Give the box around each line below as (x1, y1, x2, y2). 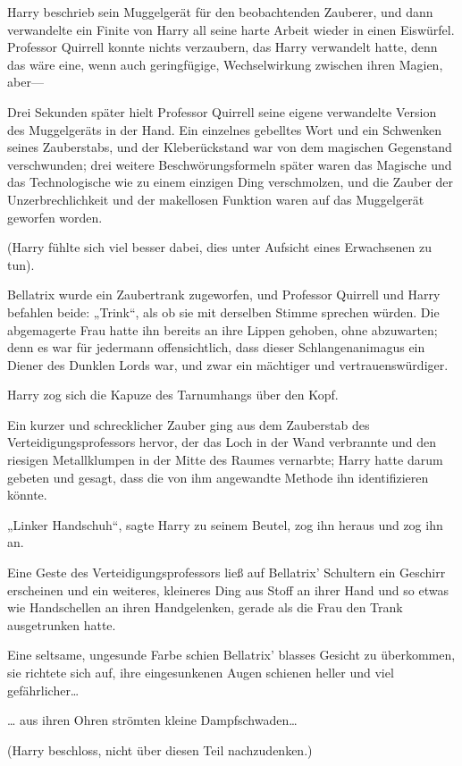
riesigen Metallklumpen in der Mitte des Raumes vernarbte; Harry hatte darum (7, 450, 443, 469)
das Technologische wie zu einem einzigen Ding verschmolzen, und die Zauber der (7, 173, 454, 191)
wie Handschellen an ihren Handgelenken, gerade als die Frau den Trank (7, 598, 403, 617)
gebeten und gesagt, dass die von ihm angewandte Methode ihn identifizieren (7, 467, 429, 486)
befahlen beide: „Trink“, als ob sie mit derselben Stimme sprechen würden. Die (7, 302, 440, 321)
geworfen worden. (7, 207, 103, 226)
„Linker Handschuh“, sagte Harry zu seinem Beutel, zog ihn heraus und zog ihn (7, 515, 443, 534)
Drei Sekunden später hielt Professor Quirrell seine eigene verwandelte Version (7, 102, 437, 121)
